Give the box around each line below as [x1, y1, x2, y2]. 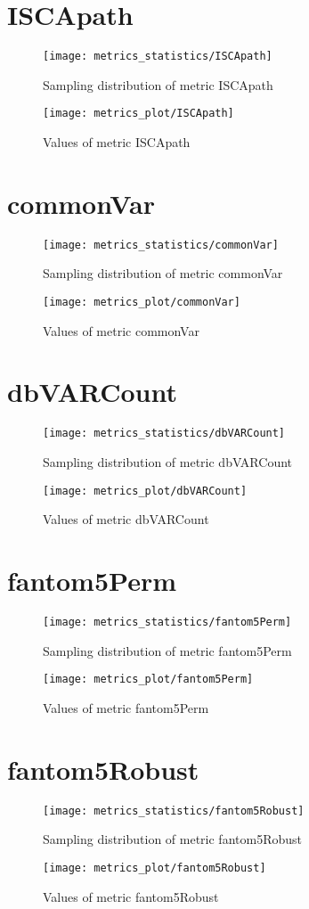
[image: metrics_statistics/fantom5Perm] [43, 616, 292, 628]
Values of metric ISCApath [43, 133, 191, 151]
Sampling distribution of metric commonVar [43, 264, 283, 283]
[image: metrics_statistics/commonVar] [43, 238, 279, 251]
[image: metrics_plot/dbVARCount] [43, 484, 248, 497]
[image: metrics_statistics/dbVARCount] [43, 427, 286, 440]
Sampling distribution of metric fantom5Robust [43, 830, 302, 848]
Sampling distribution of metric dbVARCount [43, 453, 293, 471]
